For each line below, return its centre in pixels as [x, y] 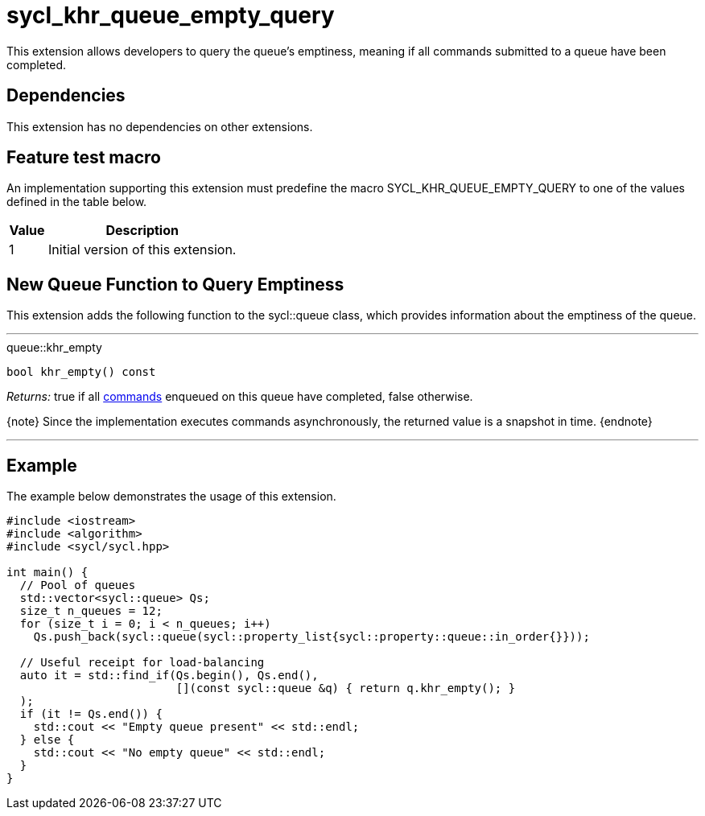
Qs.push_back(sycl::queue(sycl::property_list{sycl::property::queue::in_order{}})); [311, 637]
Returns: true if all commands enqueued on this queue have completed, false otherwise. [240, 397]
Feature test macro [84, 158]
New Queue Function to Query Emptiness [175, 284]
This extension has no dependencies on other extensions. [160, 126]
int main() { [47, 573]
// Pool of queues [78, 585]
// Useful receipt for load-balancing [142, 663]
